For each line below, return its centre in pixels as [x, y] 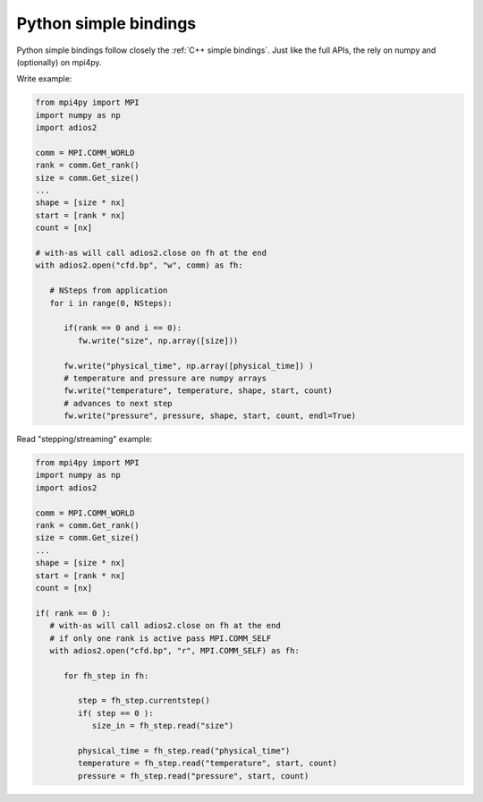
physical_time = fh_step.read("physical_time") [184, 751]
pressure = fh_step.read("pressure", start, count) [193, 776]
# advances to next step [119, 403]
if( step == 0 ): [115, 713]
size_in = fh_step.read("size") [163, 726]
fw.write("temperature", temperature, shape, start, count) [198, 391]
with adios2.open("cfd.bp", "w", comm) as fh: [139, 265]
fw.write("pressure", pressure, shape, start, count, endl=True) [210, 416]
